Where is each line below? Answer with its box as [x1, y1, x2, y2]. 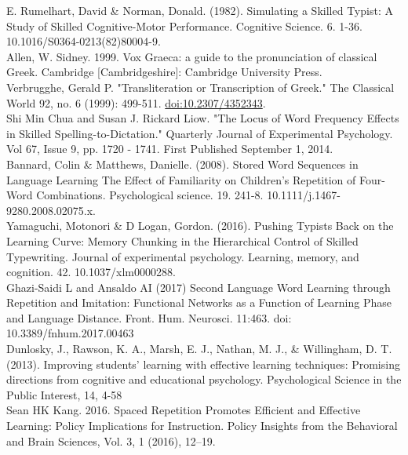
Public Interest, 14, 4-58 [6, 386, 122, 402]
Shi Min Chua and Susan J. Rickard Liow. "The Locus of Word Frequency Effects [6, 110, 399, 126]
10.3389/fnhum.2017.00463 [6, 325, 134, 341]
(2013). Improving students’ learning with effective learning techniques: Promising [6, 355, 400, 372]
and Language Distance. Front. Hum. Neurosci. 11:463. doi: [6, 309, 292, 326]
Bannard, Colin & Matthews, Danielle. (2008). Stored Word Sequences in [6, 155, 359, 172]
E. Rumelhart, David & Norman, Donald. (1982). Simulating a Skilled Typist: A [6, 2, 393, 18]
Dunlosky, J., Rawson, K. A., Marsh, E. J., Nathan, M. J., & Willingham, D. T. [6, 340, 392, 357]
